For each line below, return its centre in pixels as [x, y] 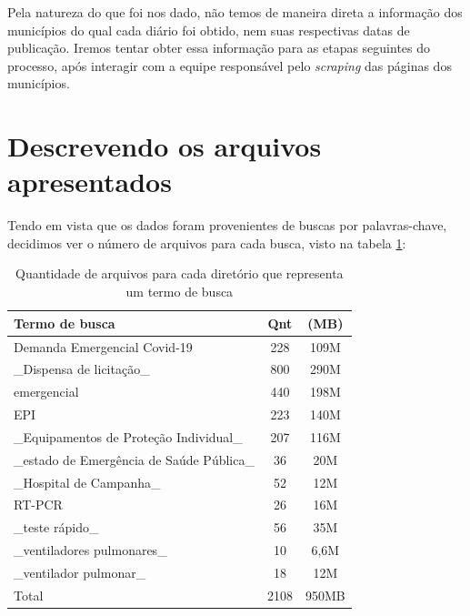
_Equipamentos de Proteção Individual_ [128, 436]
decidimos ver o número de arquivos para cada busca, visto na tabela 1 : [207, 242]
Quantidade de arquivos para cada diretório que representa [180, 273]
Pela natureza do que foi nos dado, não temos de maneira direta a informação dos [235, 12]
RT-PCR [38, 505]
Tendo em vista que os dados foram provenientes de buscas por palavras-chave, [227, 225]
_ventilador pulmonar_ [80, 572]
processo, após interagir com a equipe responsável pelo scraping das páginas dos [230, 65]
